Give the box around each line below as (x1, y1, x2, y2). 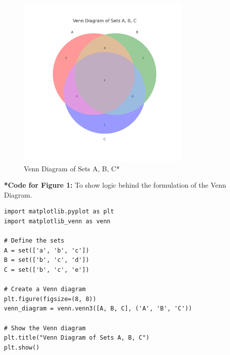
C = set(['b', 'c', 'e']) (4, 266, 89, 273)
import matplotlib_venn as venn (4, 217, 111, 225)
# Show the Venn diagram (4, 324, 86, 332)
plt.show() (4, 344, 40, 351)
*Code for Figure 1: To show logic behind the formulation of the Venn (4, 180, 227, 190)
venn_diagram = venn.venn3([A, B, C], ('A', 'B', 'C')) (4, 305, 192, 312)
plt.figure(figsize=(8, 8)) (4, 295, 97, 303)
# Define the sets (4, 237, 64, 245)
